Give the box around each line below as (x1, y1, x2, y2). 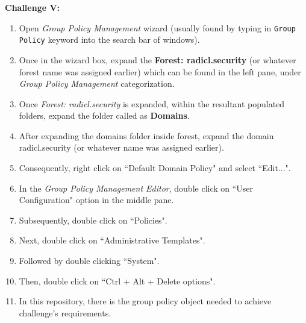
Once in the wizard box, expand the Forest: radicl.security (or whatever (19, 53, 296, 66)
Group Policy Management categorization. (19, 77, 175, 90)
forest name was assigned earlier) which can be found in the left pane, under (19, 65, 301, 78)
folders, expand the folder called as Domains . (19, 109, 190, 122)
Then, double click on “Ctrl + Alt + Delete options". (19, 274, 216, 287)
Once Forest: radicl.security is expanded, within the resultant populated (19, 97, 285, 110)
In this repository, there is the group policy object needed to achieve (19, 295, 272, 307)
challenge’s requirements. (19, 306, 111, 319)
